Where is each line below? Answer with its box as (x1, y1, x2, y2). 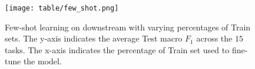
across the (196, 32, 233, 44)
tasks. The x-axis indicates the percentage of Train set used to (5, 43, 230, 56)
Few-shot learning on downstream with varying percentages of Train (5, 20, 251, 33)
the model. (23, 55, 62, 67)
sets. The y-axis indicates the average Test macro (5, 32, 183, 44)
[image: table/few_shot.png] (5, 4, 119, 12)
